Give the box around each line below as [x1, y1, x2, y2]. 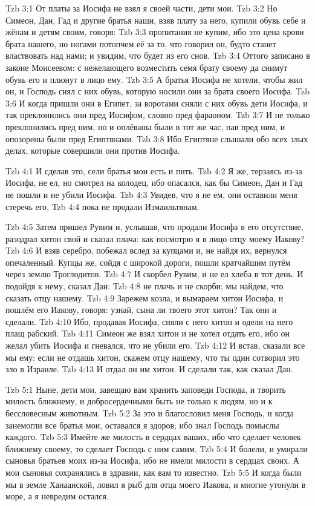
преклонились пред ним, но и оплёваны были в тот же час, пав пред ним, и [5, 120, 285, 133]
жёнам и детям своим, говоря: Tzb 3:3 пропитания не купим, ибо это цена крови [5, 25, 304, 38]
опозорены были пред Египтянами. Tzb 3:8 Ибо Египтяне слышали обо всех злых [5, 132, 308, 145]
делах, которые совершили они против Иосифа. [5, 144, 180, 157]
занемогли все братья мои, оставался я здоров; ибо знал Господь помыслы [5, 418, 279, 431]
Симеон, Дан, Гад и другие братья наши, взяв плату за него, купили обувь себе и [5, 13, 306, 26]
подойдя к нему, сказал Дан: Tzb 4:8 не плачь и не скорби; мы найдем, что [5, 280, 284, 292]
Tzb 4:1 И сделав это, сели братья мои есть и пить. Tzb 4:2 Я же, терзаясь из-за [5, 164, 302, 177]
